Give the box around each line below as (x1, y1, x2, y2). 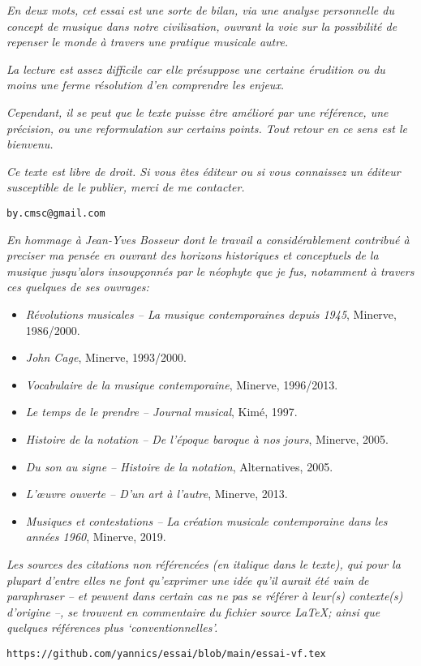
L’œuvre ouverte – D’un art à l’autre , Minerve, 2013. (25, 485, 288, 502)
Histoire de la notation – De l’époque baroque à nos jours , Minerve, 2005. (25, 430, 389, 447)
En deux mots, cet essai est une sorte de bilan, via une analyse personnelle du (6, 2, 394, 18)
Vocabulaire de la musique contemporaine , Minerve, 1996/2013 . (25, 376, 338, 393)
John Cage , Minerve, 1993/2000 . (25, 349, 187, 366)
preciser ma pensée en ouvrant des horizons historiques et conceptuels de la (6, 247, 379, 264)
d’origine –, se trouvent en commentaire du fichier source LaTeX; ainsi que (6, 603, 380, 620)
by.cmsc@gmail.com (6, 207, 105, 219)
